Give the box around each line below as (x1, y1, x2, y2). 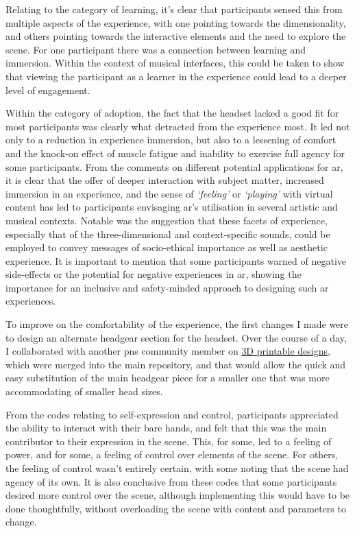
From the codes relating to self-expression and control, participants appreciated (5, 407, 339, 421)
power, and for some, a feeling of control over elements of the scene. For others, (5, 447, 339, 462)
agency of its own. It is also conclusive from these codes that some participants (5, 474, 337, 488)
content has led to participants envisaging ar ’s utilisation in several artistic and (5, 200, 338, 214)
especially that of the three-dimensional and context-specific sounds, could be (5, 226, 330, 241)
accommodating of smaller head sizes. (5, 384, 163, 399)
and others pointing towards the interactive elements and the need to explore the (5, 29, 346, 43)
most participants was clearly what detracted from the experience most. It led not (5, 119, 350, 133)
